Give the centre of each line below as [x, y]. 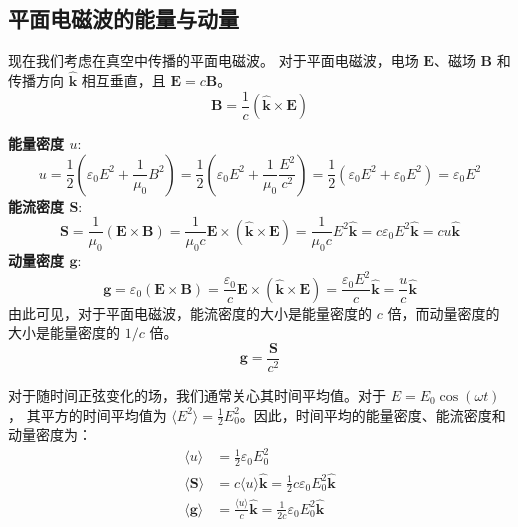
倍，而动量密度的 [443, 312]
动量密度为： [50, 434]
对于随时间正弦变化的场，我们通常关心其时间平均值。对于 [197, 394]
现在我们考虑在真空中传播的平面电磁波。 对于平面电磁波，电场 [213, 60]
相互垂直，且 [123, 80]
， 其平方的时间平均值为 [87, 414]
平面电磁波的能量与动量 [123, 18]
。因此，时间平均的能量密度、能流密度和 [372, 414]
